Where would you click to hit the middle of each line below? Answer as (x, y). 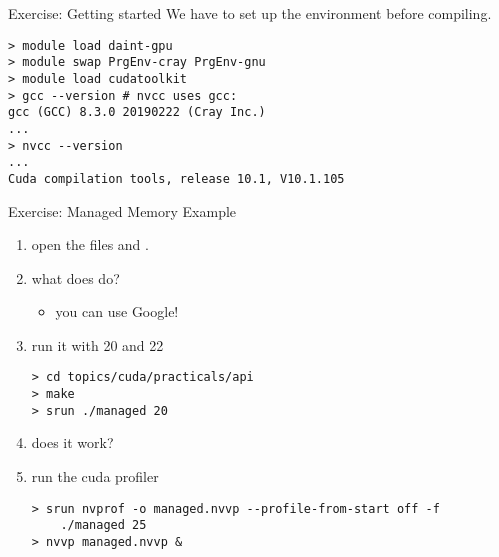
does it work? (72, 442)
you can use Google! (117, 311)
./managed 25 (103, 525)
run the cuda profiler (95, 476)
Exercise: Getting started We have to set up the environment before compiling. (250, 13)
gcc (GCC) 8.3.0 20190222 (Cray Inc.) (137, 112)
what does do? (75, 277)
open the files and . (90, 244)
